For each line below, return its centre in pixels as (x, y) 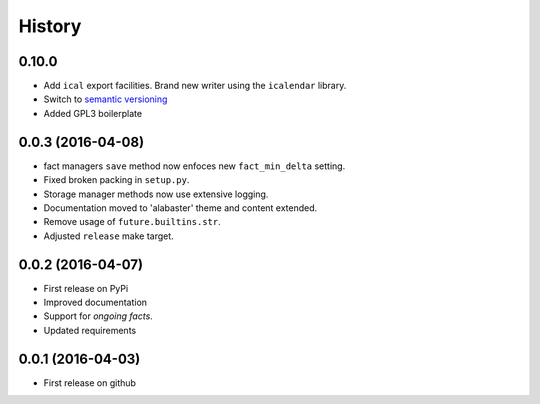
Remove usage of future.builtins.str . (132, 222)
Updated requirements (90, 330)
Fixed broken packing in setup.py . (116, 180)
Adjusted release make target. (108, 236)
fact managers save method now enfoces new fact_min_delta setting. (194, 166)
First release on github (90, 382)
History (50, 26)
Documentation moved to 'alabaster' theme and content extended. (180, 207)
